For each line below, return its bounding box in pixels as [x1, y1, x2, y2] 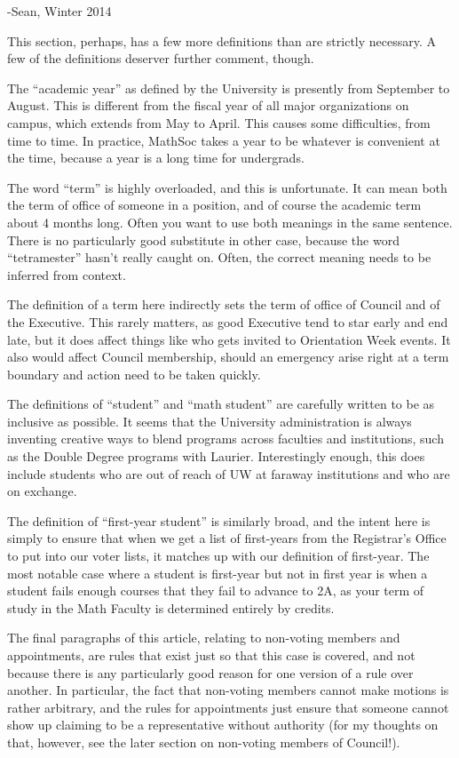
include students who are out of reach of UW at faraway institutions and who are [7, 464, 450, 483]
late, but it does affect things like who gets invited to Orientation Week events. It [7, 330, 451, 348]
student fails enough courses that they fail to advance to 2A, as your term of [7, 581, 424, 600]
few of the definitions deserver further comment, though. [7, 49, 314, 68]
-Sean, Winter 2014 [7, 2, 112, 20]
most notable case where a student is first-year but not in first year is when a [7, 563, 428, 582]
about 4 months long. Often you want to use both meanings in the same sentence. [7, 212, 453, 231]
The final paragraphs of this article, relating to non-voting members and [7, 628, 400, 647]
